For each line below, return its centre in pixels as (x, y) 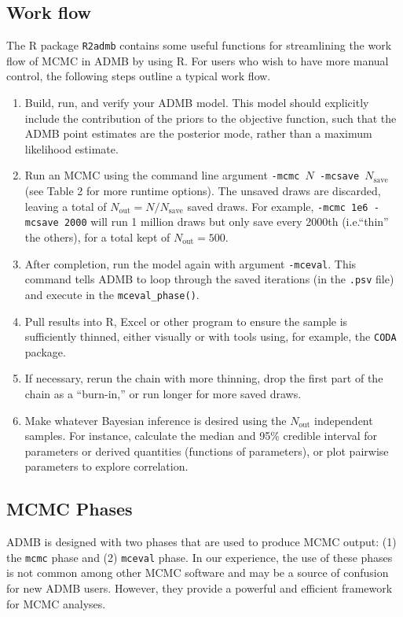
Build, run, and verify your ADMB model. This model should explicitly (197, 103)
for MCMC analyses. (56, 603)
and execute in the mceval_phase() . (112, 294)
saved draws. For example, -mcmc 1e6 (278, 206)
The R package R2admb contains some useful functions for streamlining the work (199, 45)
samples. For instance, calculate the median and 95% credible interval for (201, 436)
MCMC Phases (70, 509)
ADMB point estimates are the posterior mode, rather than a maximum (198, 133)
